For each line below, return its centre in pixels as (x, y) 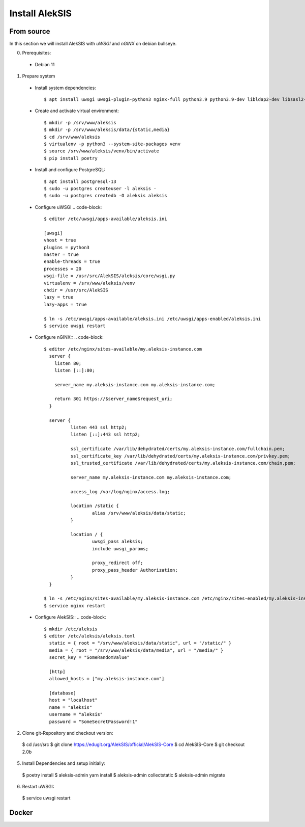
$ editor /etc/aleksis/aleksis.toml (89, 636)
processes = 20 (63, 269)
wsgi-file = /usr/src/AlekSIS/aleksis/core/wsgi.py (110, 276)
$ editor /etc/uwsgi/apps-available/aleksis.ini (105, 219)
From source (30, 31)
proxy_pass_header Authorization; (135, 570)
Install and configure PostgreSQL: (70, 170)
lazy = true (59, 297)
